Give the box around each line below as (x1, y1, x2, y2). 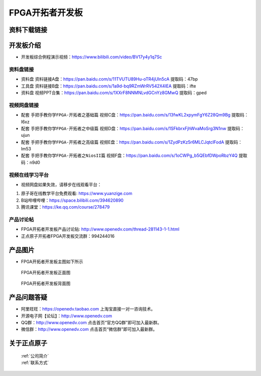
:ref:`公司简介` (21, 353, 49, 359)
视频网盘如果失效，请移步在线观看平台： (21, 182, 101, 188)
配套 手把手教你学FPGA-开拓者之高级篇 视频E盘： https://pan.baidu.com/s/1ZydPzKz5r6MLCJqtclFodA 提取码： (21, 139, 243, 145)
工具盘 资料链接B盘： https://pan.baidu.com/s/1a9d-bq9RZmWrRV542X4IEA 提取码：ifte (21, 83, 196, 89)
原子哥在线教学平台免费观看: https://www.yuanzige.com (21, 191, 132, 196)
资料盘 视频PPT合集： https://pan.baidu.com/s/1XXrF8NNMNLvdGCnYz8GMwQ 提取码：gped (21, 90, 207, 96)
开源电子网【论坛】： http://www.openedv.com (21, 313, 112, 319)
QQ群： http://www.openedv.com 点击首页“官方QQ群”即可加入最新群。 (21, 320, 162, 326)
